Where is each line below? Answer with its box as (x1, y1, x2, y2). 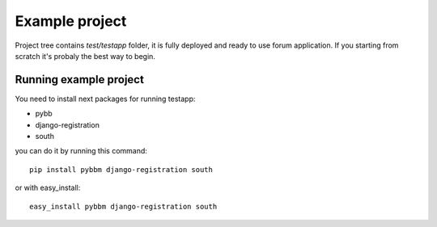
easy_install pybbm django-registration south (29, 202, 218, 211)
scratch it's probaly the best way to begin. (15, 51, 155, 61)
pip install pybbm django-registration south (29, 165, 214, 174)
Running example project (15, 73, 145, 86)
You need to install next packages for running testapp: (15, 94, 196, 103)
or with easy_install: (15, 183, 81, 193)
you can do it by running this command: (15, 146, 147, 156)
